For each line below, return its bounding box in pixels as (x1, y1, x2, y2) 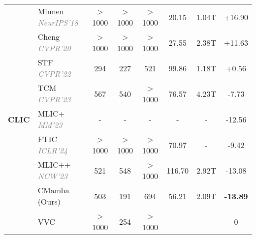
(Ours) (37, 196, 61, 207)
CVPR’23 (37, 93, 71, 105)
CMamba (37, 184, 69, 196)
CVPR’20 (37, 42, 71, 54)
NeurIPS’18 (37, 17, 78, 28)
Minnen (37, 5, 64, 17)
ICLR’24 (37, 145, 68, 156)
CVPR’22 (37, 68, 71, 79)
